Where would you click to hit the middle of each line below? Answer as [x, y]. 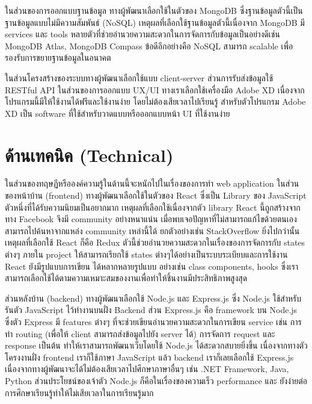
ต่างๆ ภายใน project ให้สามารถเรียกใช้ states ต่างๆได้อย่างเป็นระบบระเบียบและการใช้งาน [146, 254]
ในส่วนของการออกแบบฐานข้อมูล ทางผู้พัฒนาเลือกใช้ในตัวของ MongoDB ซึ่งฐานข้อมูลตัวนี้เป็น [154, 10]
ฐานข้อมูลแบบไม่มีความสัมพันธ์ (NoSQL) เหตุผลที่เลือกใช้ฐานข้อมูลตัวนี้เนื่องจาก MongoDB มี [155, 22]
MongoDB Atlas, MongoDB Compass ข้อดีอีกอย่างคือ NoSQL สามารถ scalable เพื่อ [149, 45]
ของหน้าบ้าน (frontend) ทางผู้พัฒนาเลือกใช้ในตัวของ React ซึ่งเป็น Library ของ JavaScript [156, 195]
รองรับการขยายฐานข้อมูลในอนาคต [58, 57]
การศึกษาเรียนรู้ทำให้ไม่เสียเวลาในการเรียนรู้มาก [79, 392]
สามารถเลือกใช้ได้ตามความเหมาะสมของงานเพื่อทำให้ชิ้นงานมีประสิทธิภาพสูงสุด [126, 278]
